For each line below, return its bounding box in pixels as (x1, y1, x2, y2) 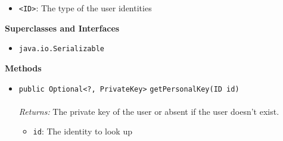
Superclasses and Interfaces (5, 21, 120, 34)
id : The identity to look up (33, 125, 132, 137)
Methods (5, 61, 42, 74)
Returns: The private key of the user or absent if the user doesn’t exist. (18, 105, 279, 117)
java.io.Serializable (18, 45, 104, 54)
